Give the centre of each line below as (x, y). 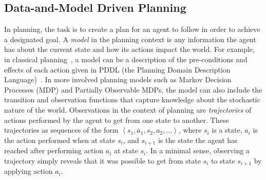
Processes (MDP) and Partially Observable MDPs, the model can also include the (133, 89)
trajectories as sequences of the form (61, 130)
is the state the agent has (198, 140)
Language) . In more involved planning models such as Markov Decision (118, 79)
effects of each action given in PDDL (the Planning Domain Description (117, 69)
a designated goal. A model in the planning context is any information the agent (130, 39)
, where (190, 130)
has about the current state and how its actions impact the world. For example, (129, 49)
